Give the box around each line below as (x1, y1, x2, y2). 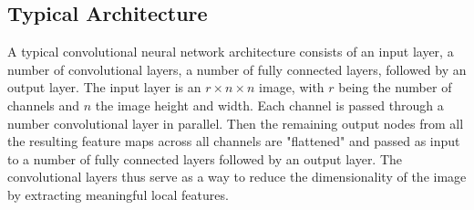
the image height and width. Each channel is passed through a (95, 95, 444, 114)
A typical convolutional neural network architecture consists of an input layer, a (7, 42, 454, 61)
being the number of (338, 78, 452, 97)
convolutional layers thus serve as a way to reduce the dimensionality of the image (7, 167, 467, 186)
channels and (7, 95, 80, 114)
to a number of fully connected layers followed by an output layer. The (7, 149, 403, 168)
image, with (259, 78, 325, 97)
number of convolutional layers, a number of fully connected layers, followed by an (7, 59, 467, 79)
